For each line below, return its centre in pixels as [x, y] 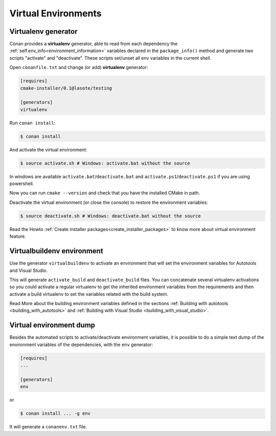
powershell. [22, 183]
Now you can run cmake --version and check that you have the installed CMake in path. [105, 193]
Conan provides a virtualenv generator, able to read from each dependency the [94, 44]
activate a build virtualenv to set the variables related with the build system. [89, 294]
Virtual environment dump [52, 325]
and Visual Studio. [29, 270]
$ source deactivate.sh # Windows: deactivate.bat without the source [111, 216]
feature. [18, 236]
